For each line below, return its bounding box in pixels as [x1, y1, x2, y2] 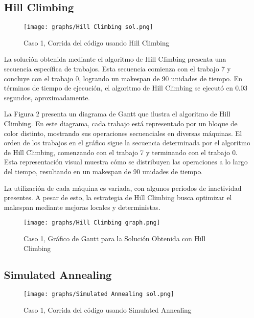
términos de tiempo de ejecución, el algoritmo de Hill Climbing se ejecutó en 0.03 [4, 83, 248, 93]
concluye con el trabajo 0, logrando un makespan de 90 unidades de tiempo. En [4, 73, 242, 83]
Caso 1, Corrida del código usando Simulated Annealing [23, 305, 191, 315]
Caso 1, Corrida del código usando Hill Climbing [23, 37, 169, 47]
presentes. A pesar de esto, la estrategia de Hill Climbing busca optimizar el [4, 192, 232, 203]
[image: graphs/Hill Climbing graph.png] [23, 219, 161, 227]
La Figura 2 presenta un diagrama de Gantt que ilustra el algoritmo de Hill [4, 109, 231, 119]
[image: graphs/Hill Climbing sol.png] [23, 23, 153, 31]
